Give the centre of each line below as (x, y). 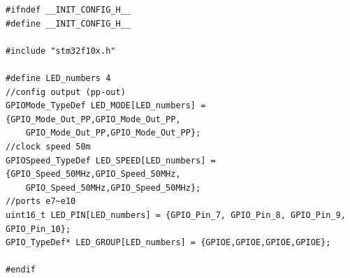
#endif (21, 270)
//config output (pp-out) (66, 92)
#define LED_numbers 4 (58, 78)
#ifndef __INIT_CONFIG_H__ (68, 10)
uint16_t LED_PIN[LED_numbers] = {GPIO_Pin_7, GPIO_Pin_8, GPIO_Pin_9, (176, 215)
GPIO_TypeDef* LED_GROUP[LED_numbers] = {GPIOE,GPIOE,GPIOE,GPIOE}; (168, 243)
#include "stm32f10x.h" (61, 51)
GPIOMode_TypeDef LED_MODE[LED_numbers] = (106, 106)
